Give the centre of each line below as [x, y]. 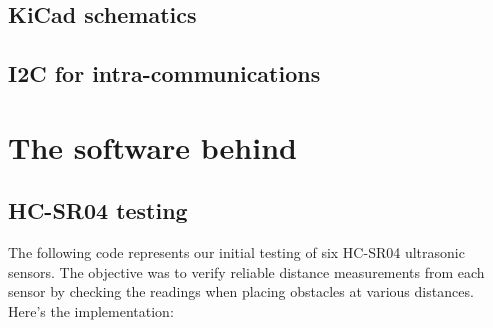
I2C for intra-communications [164, 73]
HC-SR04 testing [98, 210]
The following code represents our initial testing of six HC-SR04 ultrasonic [236, 252]
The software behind [152, 146]
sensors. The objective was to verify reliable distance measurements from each [246, 271]
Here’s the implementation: [91, 310]
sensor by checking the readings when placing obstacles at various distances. [241, 291]
